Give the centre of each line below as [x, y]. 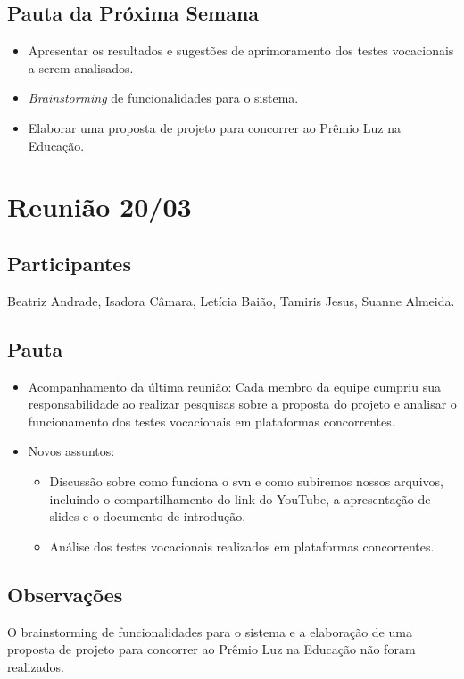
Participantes [69, 263]
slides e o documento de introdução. [148, 516]
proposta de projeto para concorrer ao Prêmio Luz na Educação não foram [211, 649]
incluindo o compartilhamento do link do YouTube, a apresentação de [240, 498]
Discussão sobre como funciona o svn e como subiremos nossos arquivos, [246, 480]
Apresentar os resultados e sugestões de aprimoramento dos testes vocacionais [241, 50]
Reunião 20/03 [99, 207]
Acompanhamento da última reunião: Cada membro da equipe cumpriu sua [235, 386]
